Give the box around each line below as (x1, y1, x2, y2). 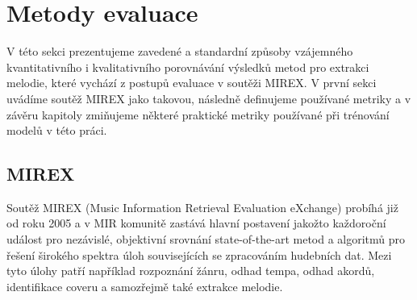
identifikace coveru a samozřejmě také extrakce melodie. (6, 277, 283, 294)
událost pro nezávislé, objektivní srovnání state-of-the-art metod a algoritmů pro (6, 231, 406, 248)
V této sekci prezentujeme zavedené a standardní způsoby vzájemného (6, 43, 353, 60)
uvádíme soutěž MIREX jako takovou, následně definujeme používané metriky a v (6, 90, 411, 106)
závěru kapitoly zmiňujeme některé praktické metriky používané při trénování (6, 106, 390, 123)
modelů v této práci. (6, 122, 107, 139)
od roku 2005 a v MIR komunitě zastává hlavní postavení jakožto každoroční (6, 215, 386, 231)
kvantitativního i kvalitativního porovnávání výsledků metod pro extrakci (6, 58, 369, 75)
